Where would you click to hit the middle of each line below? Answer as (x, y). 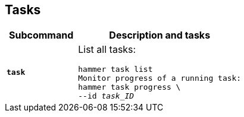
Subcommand (41, 35)
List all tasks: (107, 50)
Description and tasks (160, 35)
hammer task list (115, 69)
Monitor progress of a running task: (160, 78)
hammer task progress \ (129, 87)
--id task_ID (106, 96)
